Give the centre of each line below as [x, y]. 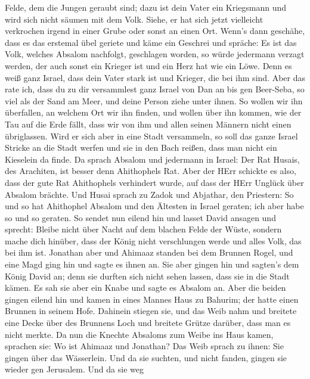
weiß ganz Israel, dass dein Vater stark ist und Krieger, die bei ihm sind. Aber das [155, 77]
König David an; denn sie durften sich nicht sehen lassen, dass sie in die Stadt [147, 276]
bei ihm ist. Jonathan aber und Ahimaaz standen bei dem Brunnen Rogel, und [149, 252]
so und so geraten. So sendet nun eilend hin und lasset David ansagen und [140, 217]
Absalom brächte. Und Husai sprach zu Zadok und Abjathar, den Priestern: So [149, 194]
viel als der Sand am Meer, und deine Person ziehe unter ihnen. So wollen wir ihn [154, 100]
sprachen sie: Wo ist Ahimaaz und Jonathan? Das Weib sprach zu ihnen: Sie [144, 346]
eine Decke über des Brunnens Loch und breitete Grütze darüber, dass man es [148, 323]
